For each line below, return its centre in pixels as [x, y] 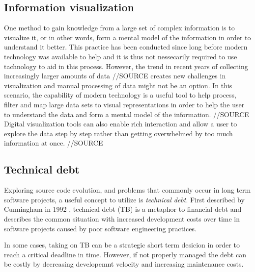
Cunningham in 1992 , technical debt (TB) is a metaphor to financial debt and [123, 209]
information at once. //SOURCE [54, 143]
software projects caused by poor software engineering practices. [100, 228]
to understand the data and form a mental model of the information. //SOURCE [127, 114]
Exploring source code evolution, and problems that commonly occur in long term [127, 190]
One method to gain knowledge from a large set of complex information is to [119, 28]
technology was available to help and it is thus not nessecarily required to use [121, 56]
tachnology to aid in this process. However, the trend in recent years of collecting [126, 66]
